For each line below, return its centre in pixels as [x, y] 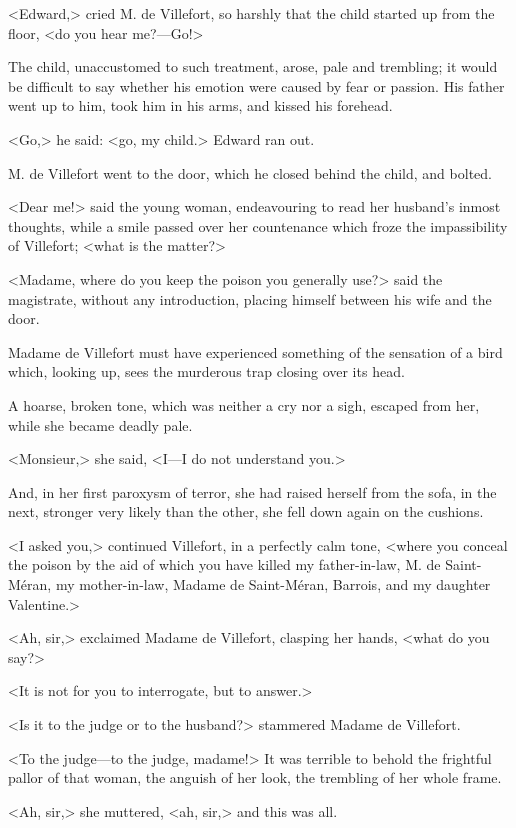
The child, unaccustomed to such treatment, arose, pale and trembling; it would [253, 66]
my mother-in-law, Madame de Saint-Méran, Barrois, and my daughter [273, 584]
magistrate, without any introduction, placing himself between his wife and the [250, 298]
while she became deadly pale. [100, 424]
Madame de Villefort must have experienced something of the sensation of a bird [255, 351]
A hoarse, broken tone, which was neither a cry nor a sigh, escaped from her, [244, 404]
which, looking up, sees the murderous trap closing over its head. [206, 371]
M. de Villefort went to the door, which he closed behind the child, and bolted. [250, 172]
